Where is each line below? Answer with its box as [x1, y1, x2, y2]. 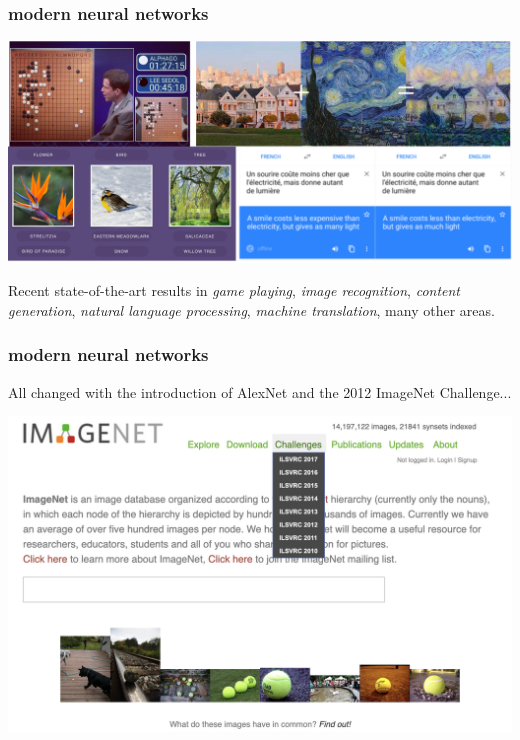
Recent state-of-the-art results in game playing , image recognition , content [8, 280, 461, 301]
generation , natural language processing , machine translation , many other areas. [8, 299, 495, 320]
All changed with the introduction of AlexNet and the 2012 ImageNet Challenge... [8, 381, 512, 402]
